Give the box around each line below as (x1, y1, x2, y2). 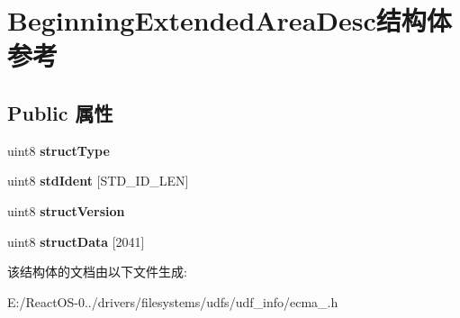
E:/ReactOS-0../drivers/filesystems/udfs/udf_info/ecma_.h (7, 292, 338, 311)
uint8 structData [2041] (7, 232, 145, 250)
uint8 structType (7, 141, 110, 159)
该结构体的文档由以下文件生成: (7, 262, 187, 281)
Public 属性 (7, 98, 113, 126)
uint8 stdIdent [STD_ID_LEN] (7, 171, 189, 190)
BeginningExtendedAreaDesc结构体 (7, 2, 452, 39)
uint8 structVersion (7, 201, 125, 220)
